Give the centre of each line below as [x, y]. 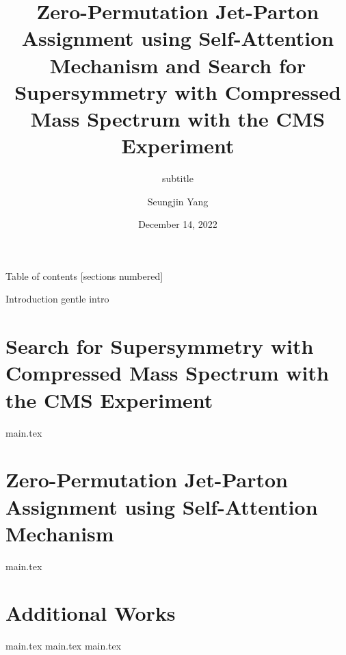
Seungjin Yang [178, 201]
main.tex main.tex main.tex [64, 646]
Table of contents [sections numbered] [84, 275]
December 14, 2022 [178, 224]
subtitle [178, 178]
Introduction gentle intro [57, 299]
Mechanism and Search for [178, 65]
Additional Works [91, 613]
